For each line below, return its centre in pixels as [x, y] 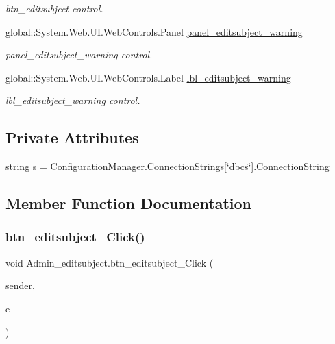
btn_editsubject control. [54, 8]
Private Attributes [72, 137]
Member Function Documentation [129, 203]
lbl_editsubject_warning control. [73, 100]
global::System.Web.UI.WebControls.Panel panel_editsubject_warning [154, 31]
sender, [20, 285]
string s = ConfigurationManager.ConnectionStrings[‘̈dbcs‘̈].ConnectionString [167, 166]
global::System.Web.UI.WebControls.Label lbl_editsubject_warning [148, 77]
